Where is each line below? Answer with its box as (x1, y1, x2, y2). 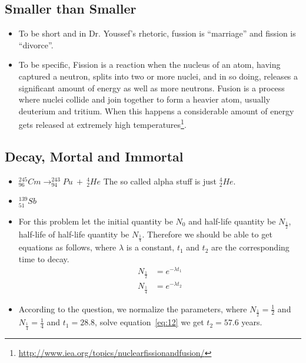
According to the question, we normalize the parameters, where (18, 302, 247, 315)
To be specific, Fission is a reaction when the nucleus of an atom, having (18, 58, 281, 71)
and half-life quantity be (188, 214, 276, 227)
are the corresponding (211, 241, 290, 253)
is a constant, (126, 241, 175, 253)
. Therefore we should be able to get (142, 227, 272, 240)
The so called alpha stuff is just (103, 174, 217, 187)
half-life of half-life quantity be (18, 227, 129, 240)
